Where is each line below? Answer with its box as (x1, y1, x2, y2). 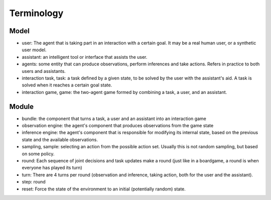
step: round (22, 179, 46, 185)
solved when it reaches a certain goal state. (22, 82, 112, 88)
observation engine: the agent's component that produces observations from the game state (22, 123, 214, 129)
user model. (22, 47, 47, 53)
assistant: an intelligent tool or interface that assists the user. (22, 54, 148, 60)
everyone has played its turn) (22, 165, 82, 171)
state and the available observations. (22, 136, 98, 143)
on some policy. (22, 151, 55, 157)
